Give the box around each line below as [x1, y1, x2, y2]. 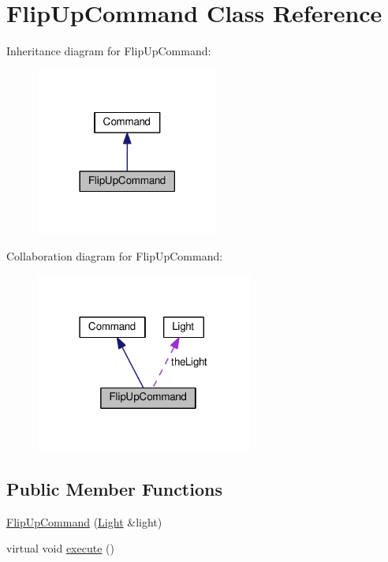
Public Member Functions [6, 477, 222, 501]
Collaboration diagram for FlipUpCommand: [6, 247, 223, 264]
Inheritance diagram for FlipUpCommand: [6, 43, 211, 59]
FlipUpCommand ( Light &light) [6, 513, 162, 530]
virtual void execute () [6, 540, 114, 556]
